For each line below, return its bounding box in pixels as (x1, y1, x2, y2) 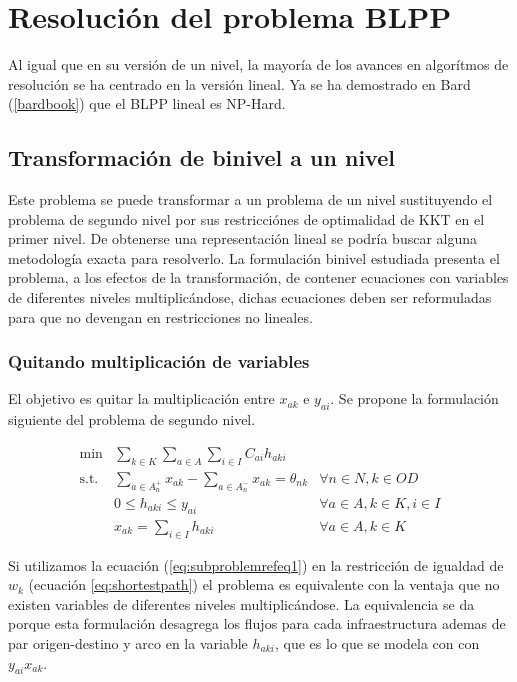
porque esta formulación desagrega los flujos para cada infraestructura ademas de (8, 613, 506, 634)
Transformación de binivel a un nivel (8, 142, 395, 173)
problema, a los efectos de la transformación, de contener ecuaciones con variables (8, 267, 509, 288)
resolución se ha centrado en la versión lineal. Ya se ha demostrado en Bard (8, 73, 471, 94)
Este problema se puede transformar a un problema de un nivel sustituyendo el (8, 189, 493, 210)
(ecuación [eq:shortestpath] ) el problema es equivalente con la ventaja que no (28, 574, 500, 595)
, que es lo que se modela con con (275, 632, 480, 653)
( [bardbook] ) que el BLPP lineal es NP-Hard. (8, 93, 286, 114)
